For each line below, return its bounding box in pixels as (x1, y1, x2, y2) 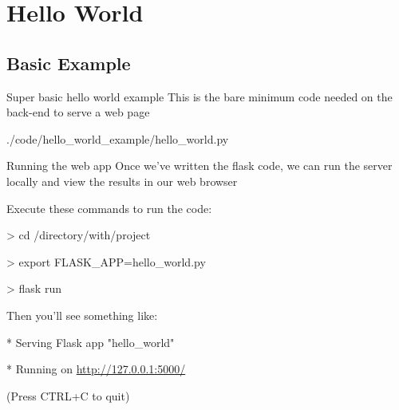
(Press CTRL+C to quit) (6, 387, 130, 404)
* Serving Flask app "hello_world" (6, 333, 175, 350)
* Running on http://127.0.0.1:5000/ (6, 361, 186, 377)
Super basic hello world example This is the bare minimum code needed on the (6, 88, 393, 104)
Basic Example (6, 50, 131, 75)
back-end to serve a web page (6, 104, 150, 120)
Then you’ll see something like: (6, 306, 158, 323)
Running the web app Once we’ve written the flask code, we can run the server (6, 157, 393, 174)
